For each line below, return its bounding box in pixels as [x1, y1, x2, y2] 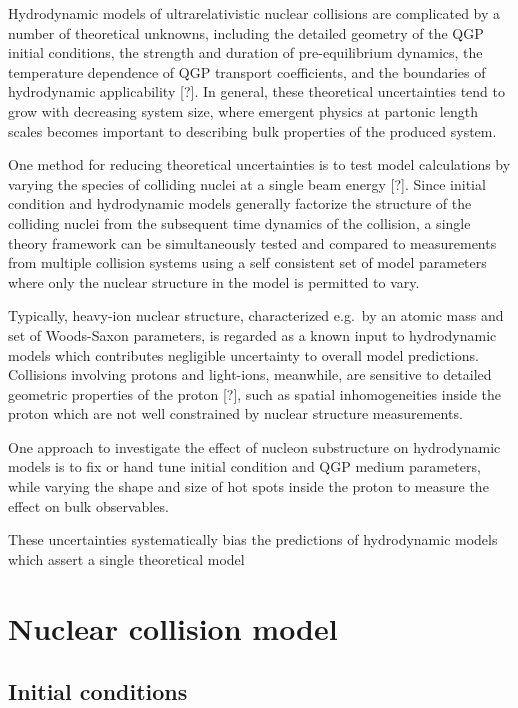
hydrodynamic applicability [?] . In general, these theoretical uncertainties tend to [8, 81, 505, 102]
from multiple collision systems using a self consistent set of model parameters [8, 252, 487, 273]
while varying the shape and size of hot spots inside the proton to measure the [8, 476, 489, 497]
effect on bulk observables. [8, 495, 169, 516]
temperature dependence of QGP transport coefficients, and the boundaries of [8, 61, 486, 82]
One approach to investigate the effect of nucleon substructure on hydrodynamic [8, 436, 501, 457]
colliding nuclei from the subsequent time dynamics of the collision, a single [8, 212, 471, 233]
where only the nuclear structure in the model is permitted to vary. [8, 271, 420, 292]
